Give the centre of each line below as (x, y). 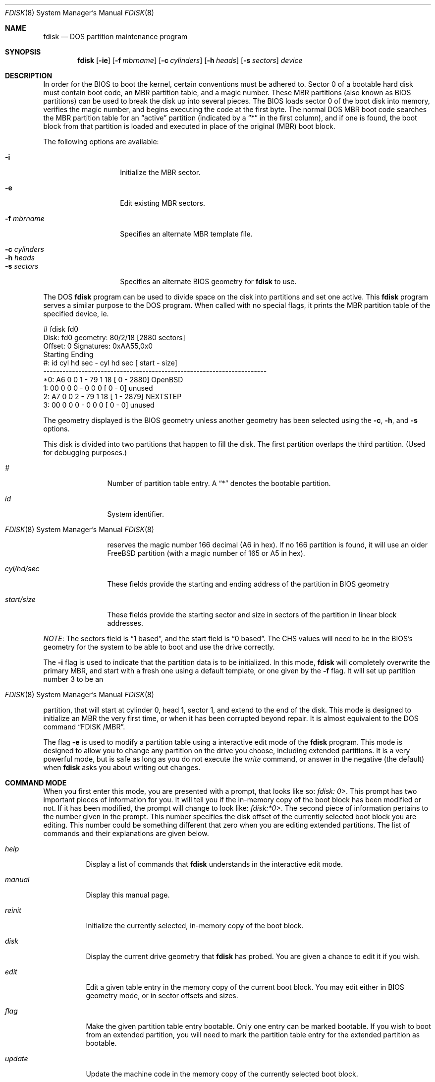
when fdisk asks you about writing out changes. (122, 767)
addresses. (125, 623)
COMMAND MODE (36, 783)
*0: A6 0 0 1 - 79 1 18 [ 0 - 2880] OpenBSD (113, 380)
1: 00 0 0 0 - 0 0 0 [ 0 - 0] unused (98, 388)
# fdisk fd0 (61, 329)
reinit (13, 910)
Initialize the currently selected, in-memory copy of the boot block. (195, 926)
